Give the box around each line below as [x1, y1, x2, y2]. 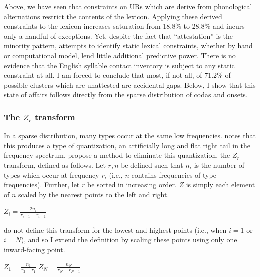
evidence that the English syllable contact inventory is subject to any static [4, 60, 235, 70]
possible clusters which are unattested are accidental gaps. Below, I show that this [4, 79, 256, 90]
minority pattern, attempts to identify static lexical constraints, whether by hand [4, 40, 253, 51]
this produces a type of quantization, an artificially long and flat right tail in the [4, 140, 251, 150]
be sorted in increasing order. [87, 179, 177, 190]
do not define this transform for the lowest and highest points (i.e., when [4, 224, 227, 235]
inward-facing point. [4, 244, 65, 254]
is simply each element [186, 179, 255, 190]
